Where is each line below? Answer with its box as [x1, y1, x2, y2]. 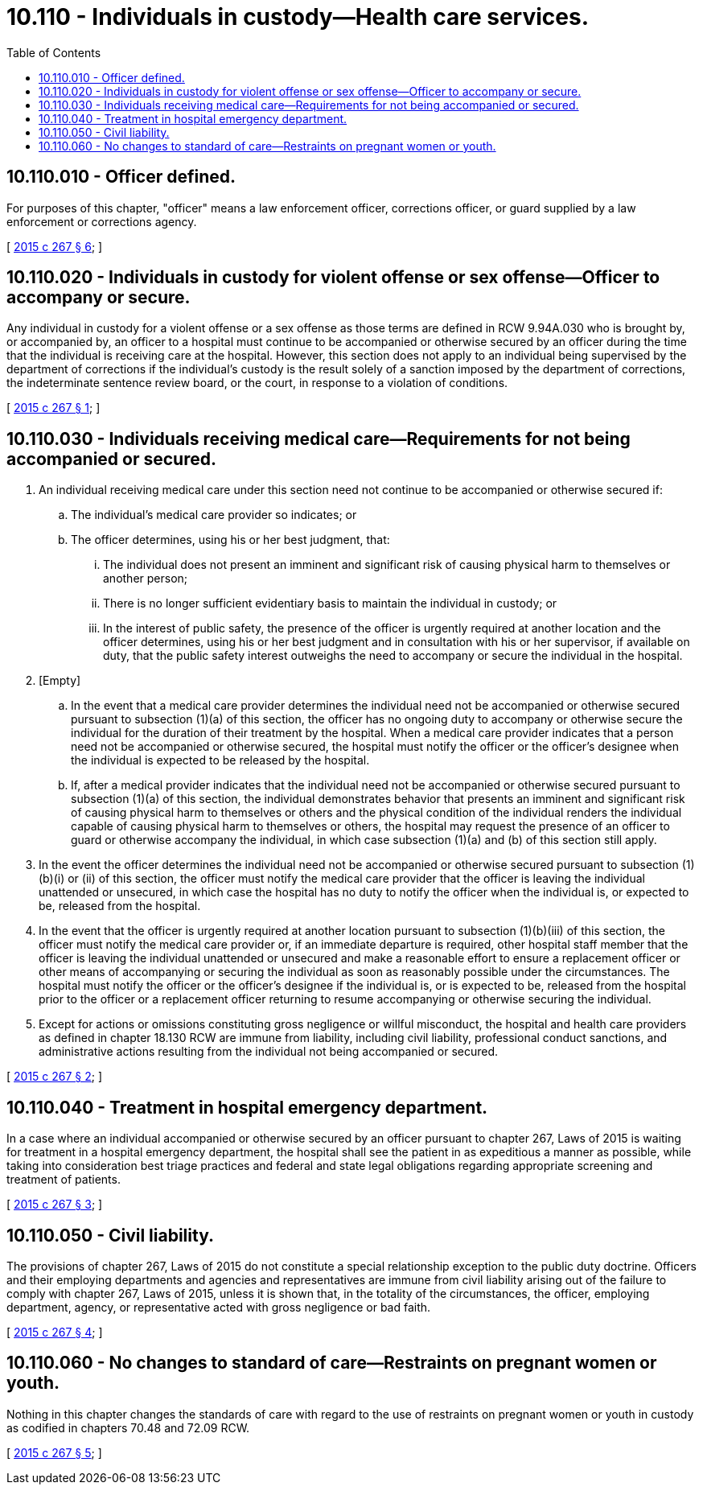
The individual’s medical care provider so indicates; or [71, 508, 357, 522]
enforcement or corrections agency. [6, 214, 197, 229]
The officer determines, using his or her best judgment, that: [71, 533, 390, 547]
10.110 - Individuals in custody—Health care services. [6, 3, 589, 31]
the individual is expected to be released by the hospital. [71, 753, 370, 768]
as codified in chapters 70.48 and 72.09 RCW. [6, 1420, 250, 1435]
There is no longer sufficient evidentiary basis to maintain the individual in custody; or [103, 596, 557, 611]
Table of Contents [6, 45, 101, 60]
